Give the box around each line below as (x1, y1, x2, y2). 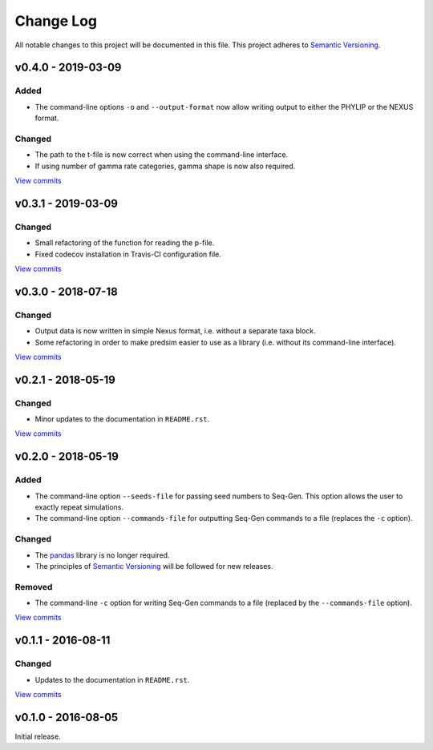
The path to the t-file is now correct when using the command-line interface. (34, 150, 289, 159)
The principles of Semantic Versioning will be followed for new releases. (34, 561, 273, 571)
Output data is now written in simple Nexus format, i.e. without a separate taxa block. (34, 326, 316, 336)
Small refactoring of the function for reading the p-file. (34, 238, 215, 248)
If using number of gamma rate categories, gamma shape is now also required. (34, 161, 296, 171)
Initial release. (14, 732, 61, 741)
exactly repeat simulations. (34, 502, 124, 512)
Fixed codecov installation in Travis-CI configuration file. (34, 249, 222, 259)
